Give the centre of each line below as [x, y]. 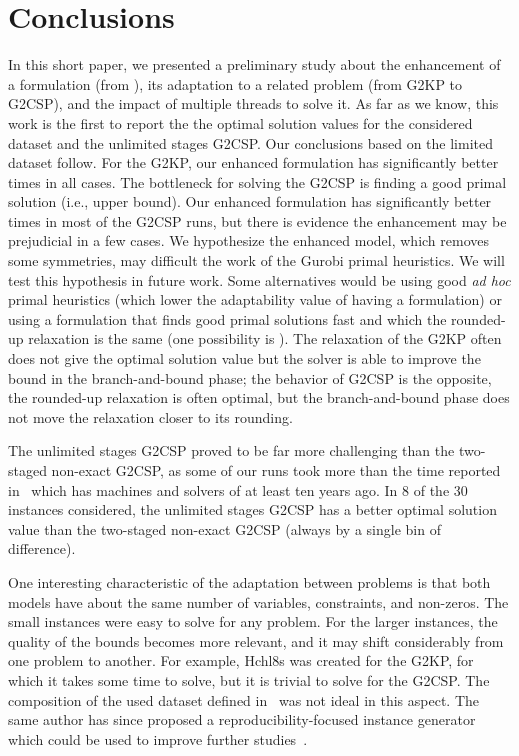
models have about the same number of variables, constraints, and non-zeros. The [258, 601]
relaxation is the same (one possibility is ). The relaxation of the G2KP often [265, 338]
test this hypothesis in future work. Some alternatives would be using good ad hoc [259, 279]
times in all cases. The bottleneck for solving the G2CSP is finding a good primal [257, 181]
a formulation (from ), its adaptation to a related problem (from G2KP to [235, 83]
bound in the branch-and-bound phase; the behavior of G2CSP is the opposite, [250, 377]
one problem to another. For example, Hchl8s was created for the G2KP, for [241, 660]
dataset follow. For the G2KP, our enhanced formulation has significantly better [253, 162]
